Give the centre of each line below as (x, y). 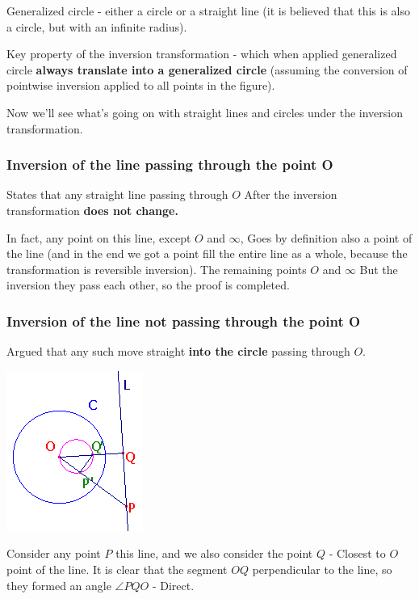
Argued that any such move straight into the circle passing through (178, 351)
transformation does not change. (92, 210)
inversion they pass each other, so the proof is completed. (148, 285)
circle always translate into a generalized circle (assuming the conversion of (207, 69)
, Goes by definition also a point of (326, 237)
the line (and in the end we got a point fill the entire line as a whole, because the (207, 253)
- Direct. (173, 585)
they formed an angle (59, 585)
